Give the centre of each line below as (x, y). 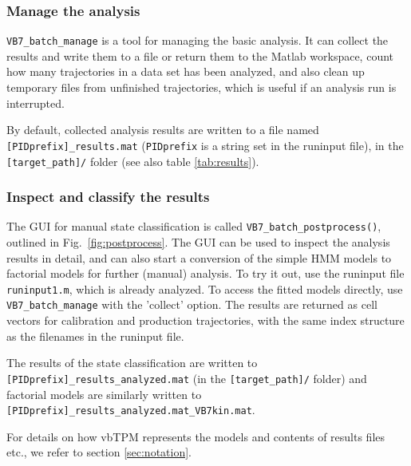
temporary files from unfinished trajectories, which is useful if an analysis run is (202, 87)
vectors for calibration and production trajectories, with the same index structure (205, 320)
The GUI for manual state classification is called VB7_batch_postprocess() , (194, 226)
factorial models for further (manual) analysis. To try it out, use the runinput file (205, 273)
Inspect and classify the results (108, 197)
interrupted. (36, 103)
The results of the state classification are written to (132, 363)
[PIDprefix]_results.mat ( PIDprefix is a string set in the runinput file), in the (205, 145)
